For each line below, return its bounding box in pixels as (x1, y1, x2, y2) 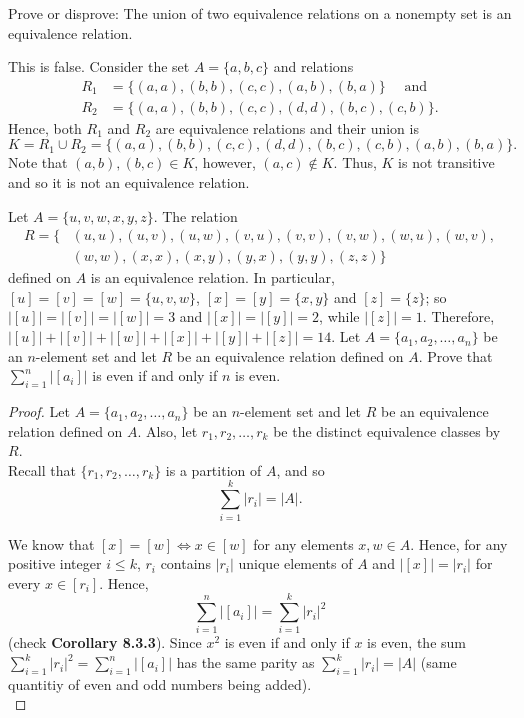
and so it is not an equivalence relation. (8, 172, 250, 193)
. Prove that (418, 345, 493, 366)
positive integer (8, 553, 102, 574)
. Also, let (137, 420, 198, 441)
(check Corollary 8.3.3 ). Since (8, 632, 202, 653)
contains (160, 553, 211, 574)
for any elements (253, 533, 354, 554)
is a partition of (165, 459, 262, 480)
